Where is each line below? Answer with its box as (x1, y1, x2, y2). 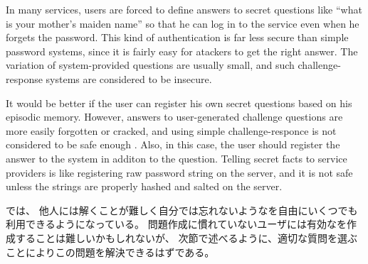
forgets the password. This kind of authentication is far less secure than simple (6, 30, 349, 45)
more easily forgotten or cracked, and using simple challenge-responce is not (6, 123, 337, 138)
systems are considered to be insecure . (46, 71, 212, 86)
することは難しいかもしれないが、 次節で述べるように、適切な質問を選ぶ (15, 230, 357, 245)
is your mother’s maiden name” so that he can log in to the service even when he (6, 16, 359, 31)
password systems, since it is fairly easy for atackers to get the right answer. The (6, 43, 358, 58)
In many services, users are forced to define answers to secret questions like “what (6, 2, 362, 16)
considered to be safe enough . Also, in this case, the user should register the (6, 137, 340, 152)
